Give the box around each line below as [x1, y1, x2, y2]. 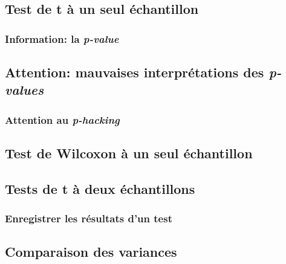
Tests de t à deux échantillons [5, 179, 195, 198]
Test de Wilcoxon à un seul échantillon [5, 144, 253, 163]
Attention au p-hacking [5, 112, 120, 127]
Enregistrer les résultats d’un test [5, 211, 172, 226]
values [5, 80, 44, 99]
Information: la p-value [5, 31, 119, 46]
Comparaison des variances [5, 242, 177, 261]
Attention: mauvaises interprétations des [5, 63, 264, 82]
